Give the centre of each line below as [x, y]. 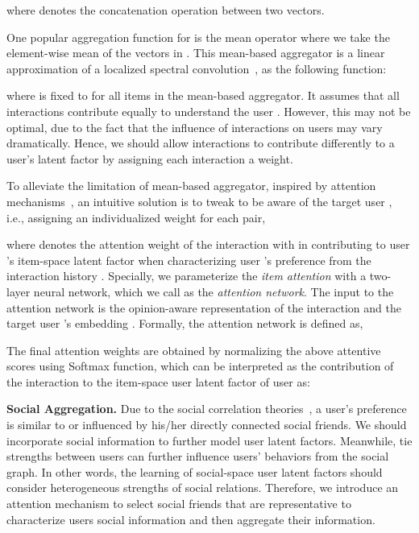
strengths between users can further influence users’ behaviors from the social [198, 456]
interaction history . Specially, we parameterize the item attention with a [187, 276]
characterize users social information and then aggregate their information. [191, 519]
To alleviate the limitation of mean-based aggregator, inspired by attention [191, 186]
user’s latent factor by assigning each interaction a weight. [150, 158]
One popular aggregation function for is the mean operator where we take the [198, 37]
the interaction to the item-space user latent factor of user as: [158, 381]
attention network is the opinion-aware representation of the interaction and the [204, 307]
